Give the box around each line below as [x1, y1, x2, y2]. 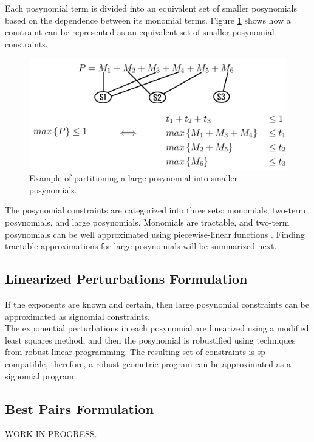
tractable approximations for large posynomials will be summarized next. [5, 240, 277, 252]
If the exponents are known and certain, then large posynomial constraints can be [5, 298, 309, 311]
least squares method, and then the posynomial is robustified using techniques [5, 333, 296, 346]
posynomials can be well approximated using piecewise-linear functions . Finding [5, 227, 305, 240]
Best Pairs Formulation [5, 399, 154, 418]
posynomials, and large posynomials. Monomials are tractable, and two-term [5, 216, 290, 229]
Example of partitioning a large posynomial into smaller [29, 171, 238, 184]
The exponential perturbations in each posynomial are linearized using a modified [5, 322, 309, 334]
